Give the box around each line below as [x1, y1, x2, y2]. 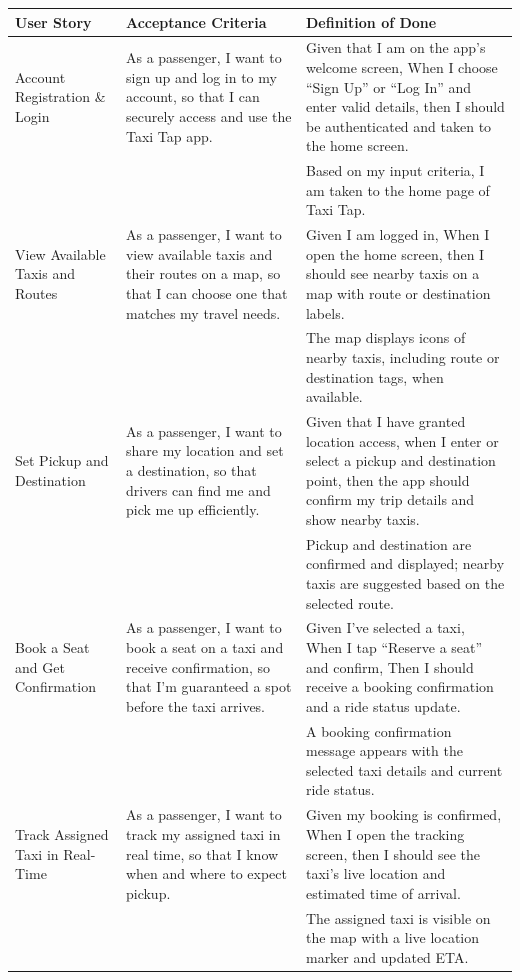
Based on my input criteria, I [305, 160, 485, 181]
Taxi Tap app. [125, 125, 213, 146]
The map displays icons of [305, 327, 466, 348]
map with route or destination [305, 282, 491, 303]
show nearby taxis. [305, 509, 420, 529]
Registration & [15, 86, 106, 107]
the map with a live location [305, 927, 480, 948]
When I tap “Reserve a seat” [305, 637, 483, 658]
